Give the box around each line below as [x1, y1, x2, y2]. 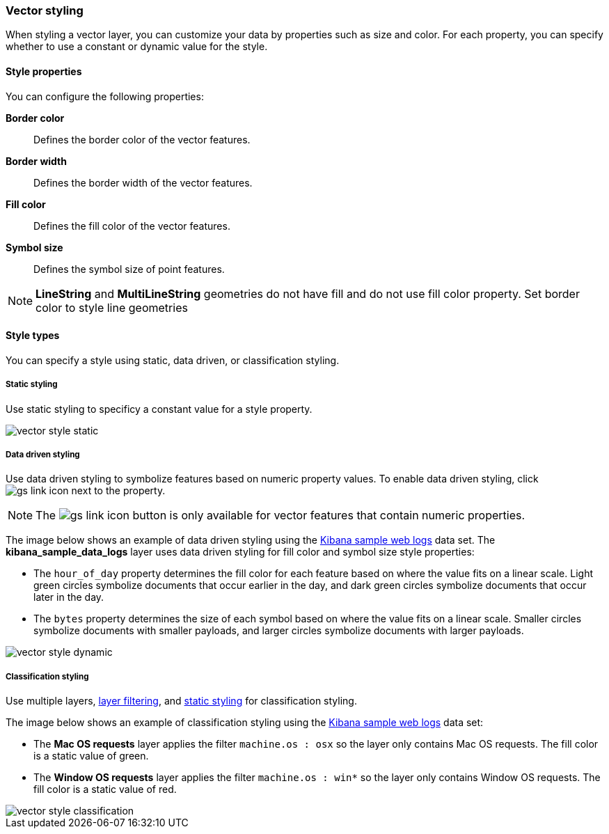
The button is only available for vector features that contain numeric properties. [35, 508, 525, 523]
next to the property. [71, 485, 166, 497]
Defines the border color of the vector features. [33, 133, 251, 145]
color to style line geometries [35, 300, 188, 315]
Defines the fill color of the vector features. [33, 219, 230, 232]
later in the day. [33, 591, 104, 604]
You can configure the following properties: [6, 90, 204, 102]
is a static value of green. [33, 750, 149, 762]
